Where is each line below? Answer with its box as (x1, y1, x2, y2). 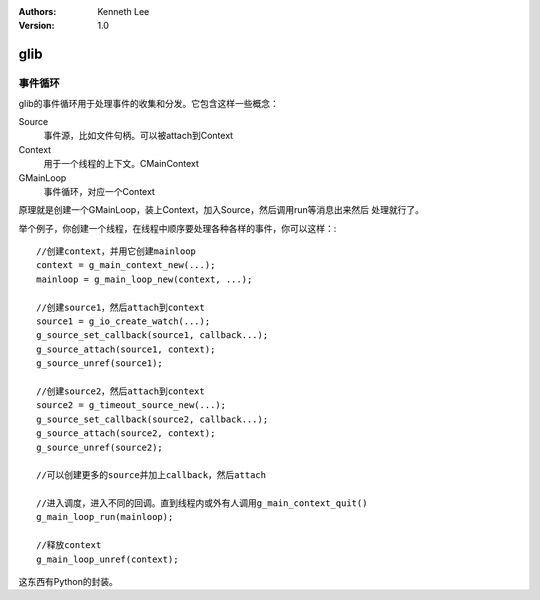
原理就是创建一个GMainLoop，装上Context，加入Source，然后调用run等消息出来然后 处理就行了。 (18, 204, 425, 216)
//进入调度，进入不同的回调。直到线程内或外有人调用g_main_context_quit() (36, 498, 368, 509)
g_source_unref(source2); (36, 441, 164, 453)
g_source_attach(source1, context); (36, 343, 216, 355)
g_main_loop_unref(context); (36, 553, 179, 565)
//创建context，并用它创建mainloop (36, 246, 197, 257)
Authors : (18, 6, 57, 17)
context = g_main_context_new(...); (36, 260, 216, 271)
